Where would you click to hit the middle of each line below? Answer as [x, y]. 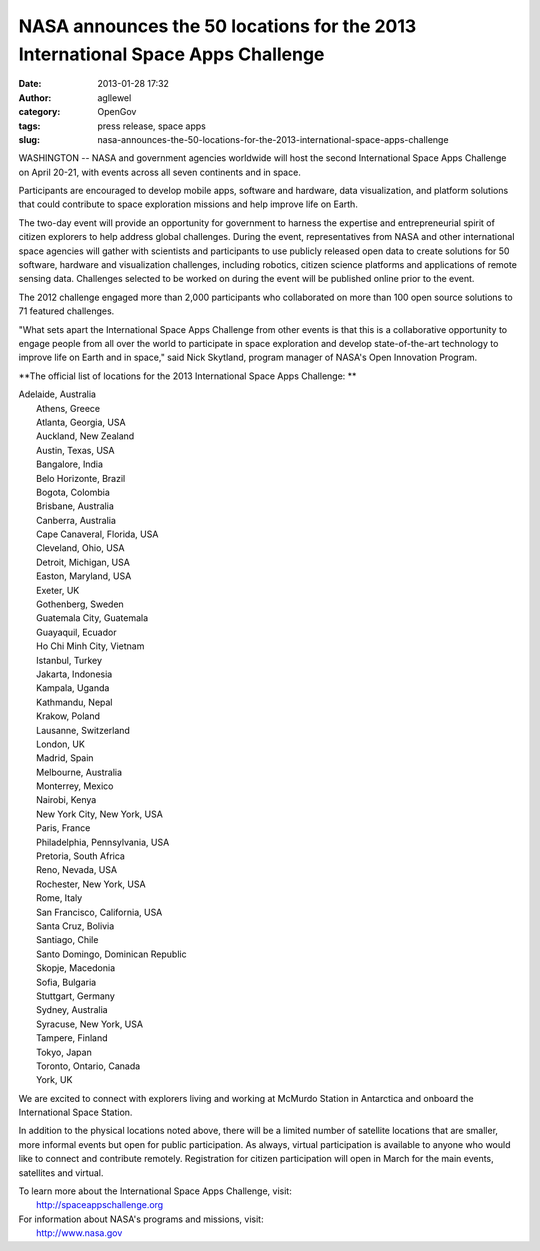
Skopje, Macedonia [75, 968]
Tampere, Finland [72, 1038]
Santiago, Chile [67, 940]
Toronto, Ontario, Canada [88, 1066]
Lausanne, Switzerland [83, 730]
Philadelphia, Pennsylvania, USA [103, 842]
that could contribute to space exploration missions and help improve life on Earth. [188, 204]
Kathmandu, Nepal [75, 702]
